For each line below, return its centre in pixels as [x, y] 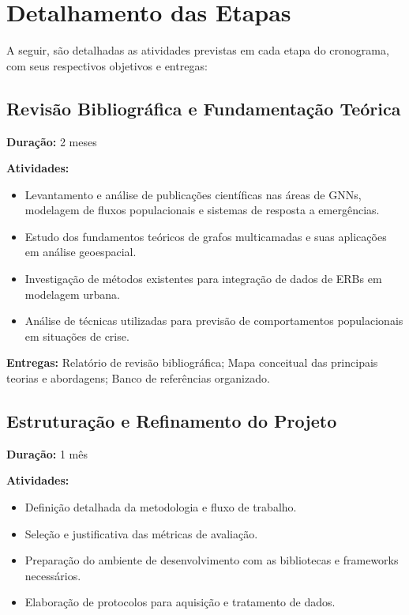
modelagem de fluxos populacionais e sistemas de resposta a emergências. [202, 210]
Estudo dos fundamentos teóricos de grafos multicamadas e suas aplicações [206, 236]
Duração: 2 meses [52, 141]
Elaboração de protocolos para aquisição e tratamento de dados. [180, 602]
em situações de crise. [77, 336]
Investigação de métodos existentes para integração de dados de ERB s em [203, 279]
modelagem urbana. [73, 294]
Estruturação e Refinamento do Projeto [172, 421]
